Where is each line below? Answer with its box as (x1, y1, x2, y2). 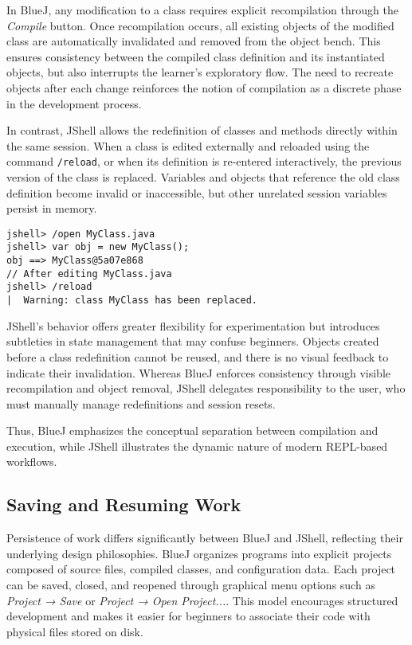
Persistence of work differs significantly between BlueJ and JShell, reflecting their (6, 530, 403, 546)
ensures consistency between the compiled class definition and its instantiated (6, 48, 385, 64)
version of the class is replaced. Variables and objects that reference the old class (6, 169, 400, 185)
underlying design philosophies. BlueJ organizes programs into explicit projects (6, 545, 392, 561)
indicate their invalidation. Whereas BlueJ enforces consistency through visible (6, 364, 391, 381)
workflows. (6, 453, 57, 470)
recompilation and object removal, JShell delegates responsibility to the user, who (6, 380, 406, 397)
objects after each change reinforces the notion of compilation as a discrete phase (6, 79, 402, 96)
